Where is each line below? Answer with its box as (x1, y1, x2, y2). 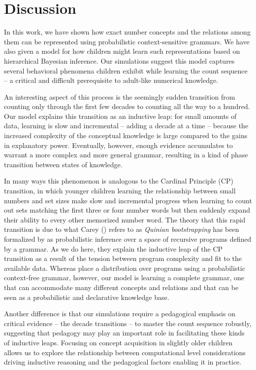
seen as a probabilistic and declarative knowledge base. (4, 292, 169, 302)
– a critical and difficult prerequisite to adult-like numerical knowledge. (4, 75, 219, 85)
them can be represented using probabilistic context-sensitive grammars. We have (4, 36, 250, 46)
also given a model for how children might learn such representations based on (4, 46, 240, 56)
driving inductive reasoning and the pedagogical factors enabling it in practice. (4, 357, 242, 367)
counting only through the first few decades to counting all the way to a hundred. (4, 101, 250, 111)
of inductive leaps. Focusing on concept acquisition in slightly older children (4, 337, 233, 347)
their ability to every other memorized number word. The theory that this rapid (4, 214, 246, 224)
